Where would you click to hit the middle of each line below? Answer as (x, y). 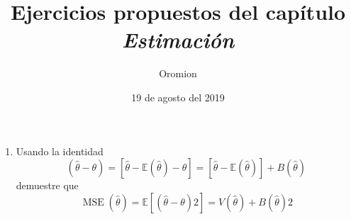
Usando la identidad (60, 151)
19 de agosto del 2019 (178, 97)
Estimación (178, 40)
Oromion (178, 73)
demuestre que (47, 185)
